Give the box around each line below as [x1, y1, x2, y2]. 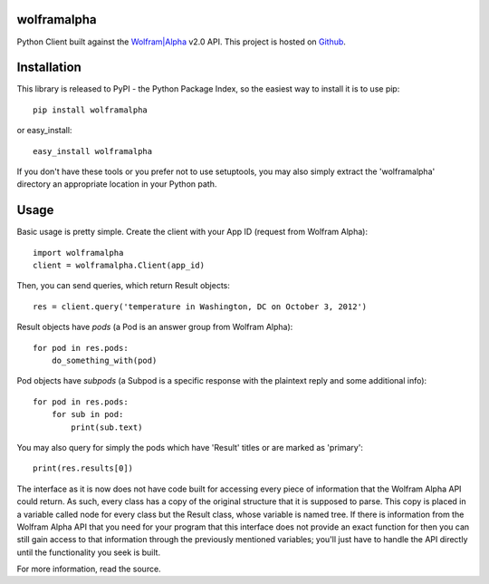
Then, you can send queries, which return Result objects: [16, 280, 231, 291]
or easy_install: [16, 125, 72, 136]
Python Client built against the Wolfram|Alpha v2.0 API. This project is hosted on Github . [16, 36, 346, 47]
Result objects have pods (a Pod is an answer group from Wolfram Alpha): [16, 322, 293, 333]
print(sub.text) [71, 422, 143, 433]
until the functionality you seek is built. [16, 547, 161, 558]
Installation [16, 60, 81, 75]
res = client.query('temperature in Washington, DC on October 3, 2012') [33, 301, 368, 312]
